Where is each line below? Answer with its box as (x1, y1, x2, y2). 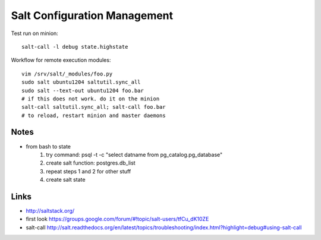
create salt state (46, 176, 86, 184)
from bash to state (26, 143, 71, 150)
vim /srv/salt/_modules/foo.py (21, 70, 113, 77)
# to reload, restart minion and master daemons (21, 112, 166, 119)
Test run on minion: (11, 30, 59, 37)
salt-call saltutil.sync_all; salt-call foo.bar (21, 104, 166, 110)
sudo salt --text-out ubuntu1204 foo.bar (21, 87, 144, 94)
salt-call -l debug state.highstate (21, 43, 128, 50)
